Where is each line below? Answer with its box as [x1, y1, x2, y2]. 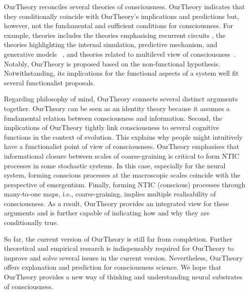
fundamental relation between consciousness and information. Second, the [4, 113, 222, 123]
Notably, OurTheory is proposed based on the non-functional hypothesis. [4, 58, 220, 68]
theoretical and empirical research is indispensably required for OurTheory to [4, 243, 234, 253]
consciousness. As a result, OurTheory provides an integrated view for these [4, 198, 229, 208]
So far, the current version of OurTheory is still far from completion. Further [4, 233, 233, 244]
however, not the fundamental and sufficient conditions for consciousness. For [4, 20, 233, 31]
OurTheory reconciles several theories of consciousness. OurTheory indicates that [4, 1, 245, 11]
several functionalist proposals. [4, 77, 95, 87]
